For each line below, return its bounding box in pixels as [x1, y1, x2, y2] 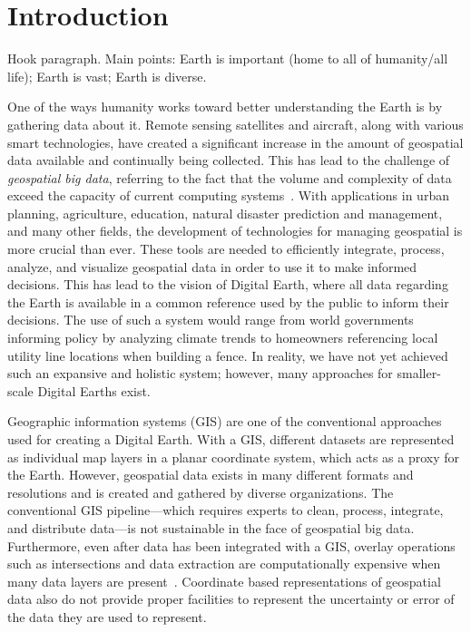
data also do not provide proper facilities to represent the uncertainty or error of [7, 589, 455, 608]
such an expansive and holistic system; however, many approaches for [7, 364, 393, 383]
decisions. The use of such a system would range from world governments [7, 310, 414, 329]
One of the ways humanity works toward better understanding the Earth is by [7, 97, 443, 116]
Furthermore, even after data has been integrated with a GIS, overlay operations [7, 536, 456, 555]
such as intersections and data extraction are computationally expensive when [7, 554, 441, 573]
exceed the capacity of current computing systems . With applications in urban [7, 186, 449, 205]
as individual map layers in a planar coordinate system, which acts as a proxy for [7, 447, 460, 466]
